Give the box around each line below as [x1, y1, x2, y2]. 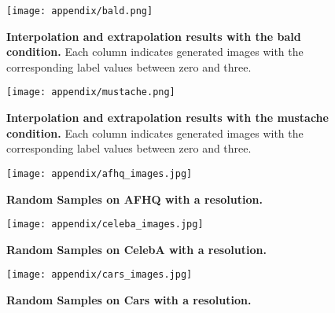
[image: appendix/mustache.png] [6, 87, 175, 98]
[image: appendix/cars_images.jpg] [6, 269, 193, 281]
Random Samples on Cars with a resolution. [6, 292, 252, 308]
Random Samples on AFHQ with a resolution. [6, 190, 263, 207]
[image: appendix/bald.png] [6, 6, 153, 17]
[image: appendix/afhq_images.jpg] [6, 168, 193, 179]
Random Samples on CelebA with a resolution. [6, 241, 267, 257]
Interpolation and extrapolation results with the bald [6, 28, 301, 44]
